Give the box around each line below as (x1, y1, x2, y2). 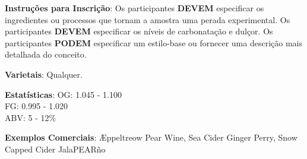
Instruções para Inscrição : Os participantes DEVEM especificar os (5, 2, 264, 14)
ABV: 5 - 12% (5, 111, 56, 123)
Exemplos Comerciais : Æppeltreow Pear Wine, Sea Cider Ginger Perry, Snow (5, 131, 297, 144)
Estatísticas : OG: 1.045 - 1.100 (5, 88, 122, 100)
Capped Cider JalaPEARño (5, 142, 106, 155)
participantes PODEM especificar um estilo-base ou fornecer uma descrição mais (5, 36, 302, 49)
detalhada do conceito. (5, 48, 87, 61)
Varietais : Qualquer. (5, 68, 83, 80)
